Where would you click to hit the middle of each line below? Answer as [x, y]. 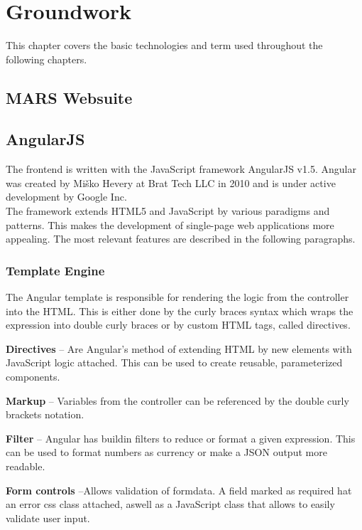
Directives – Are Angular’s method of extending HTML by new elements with [179, 348]
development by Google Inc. [66, 197]
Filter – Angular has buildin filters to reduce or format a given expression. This [181, 438]
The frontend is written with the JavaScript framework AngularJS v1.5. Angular [181, 169]
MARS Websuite [69, 97]
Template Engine [55, 270]
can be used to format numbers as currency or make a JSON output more [166, 452]
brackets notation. [45, 414]
